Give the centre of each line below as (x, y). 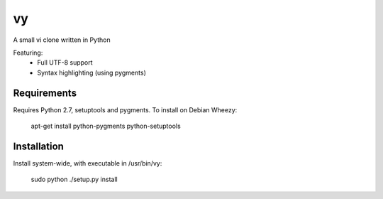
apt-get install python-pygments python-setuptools (106, 126)
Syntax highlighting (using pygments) (92, 72)
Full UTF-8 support (65, 63)
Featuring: (28, 53)
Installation (38, 146)
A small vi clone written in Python (62, 40)
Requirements (45, 93)
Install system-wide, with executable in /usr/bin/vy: (88, 163)
